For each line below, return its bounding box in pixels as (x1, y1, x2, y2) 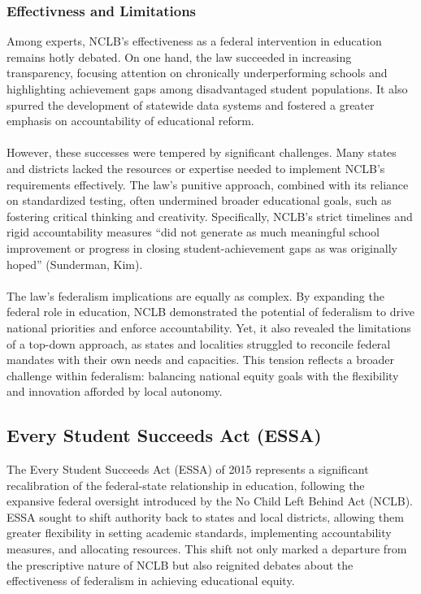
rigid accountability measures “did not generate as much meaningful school (7, 223, 380, 241)
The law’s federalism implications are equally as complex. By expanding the (7, 287, 384, 304)
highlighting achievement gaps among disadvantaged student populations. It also (7, 80, 408, 97)
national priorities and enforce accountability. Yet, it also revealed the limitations (7, 319, 411, 336)
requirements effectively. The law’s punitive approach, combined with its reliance (7, 176, 409, 193)
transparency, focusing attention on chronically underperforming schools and (7, 64, 388, 81)
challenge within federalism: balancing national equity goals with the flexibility (7, 366, 399, 384)
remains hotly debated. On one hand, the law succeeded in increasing (7, 48, 352, 65)
